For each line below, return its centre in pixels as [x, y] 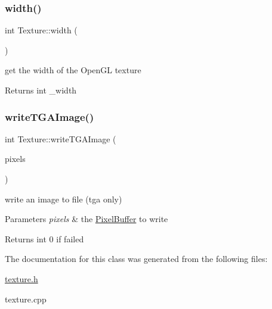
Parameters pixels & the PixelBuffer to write [86, 219]
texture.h [21, 278]
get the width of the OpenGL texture [73, 70]
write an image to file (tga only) [64, 199]
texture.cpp [26, 299]
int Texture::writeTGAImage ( [61, 138]
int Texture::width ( [41, 30]
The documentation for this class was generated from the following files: [136, 259]
